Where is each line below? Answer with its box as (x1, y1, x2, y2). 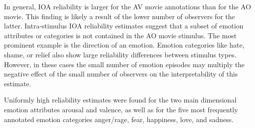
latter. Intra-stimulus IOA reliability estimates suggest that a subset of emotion (4, 21, 244, 31)
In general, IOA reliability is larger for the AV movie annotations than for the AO (4, 1, 251, 11)
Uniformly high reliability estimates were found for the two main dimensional (4, 95, 237, 105)
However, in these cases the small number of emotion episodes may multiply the (4, 59, 245, 69)
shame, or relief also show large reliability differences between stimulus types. (4, 49, 236, 59)
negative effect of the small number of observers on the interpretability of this (4, 69, 238, 79)
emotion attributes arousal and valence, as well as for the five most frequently (4, 104, 238, 114)
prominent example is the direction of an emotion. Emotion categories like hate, (4, 40, 245, 50)
